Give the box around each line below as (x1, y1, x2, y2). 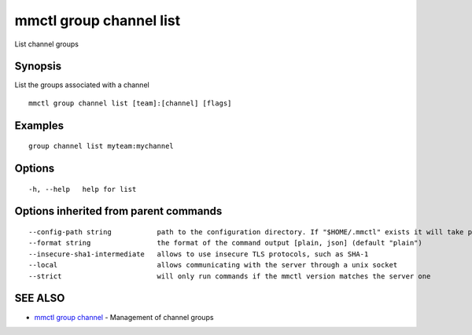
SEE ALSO (14, 292, 65, 305)
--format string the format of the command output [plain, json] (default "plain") (28, 238, 422, 248)
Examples (14, 119, 65, 132)
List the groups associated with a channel (14, 80, 149, 90)
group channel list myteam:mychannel (28, 142, 175, 151)
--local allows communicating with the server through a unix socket (28, 260, 398, 270)
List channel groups (14, 39, 79, 49)
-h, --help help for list (28, 185, 137, 193)
